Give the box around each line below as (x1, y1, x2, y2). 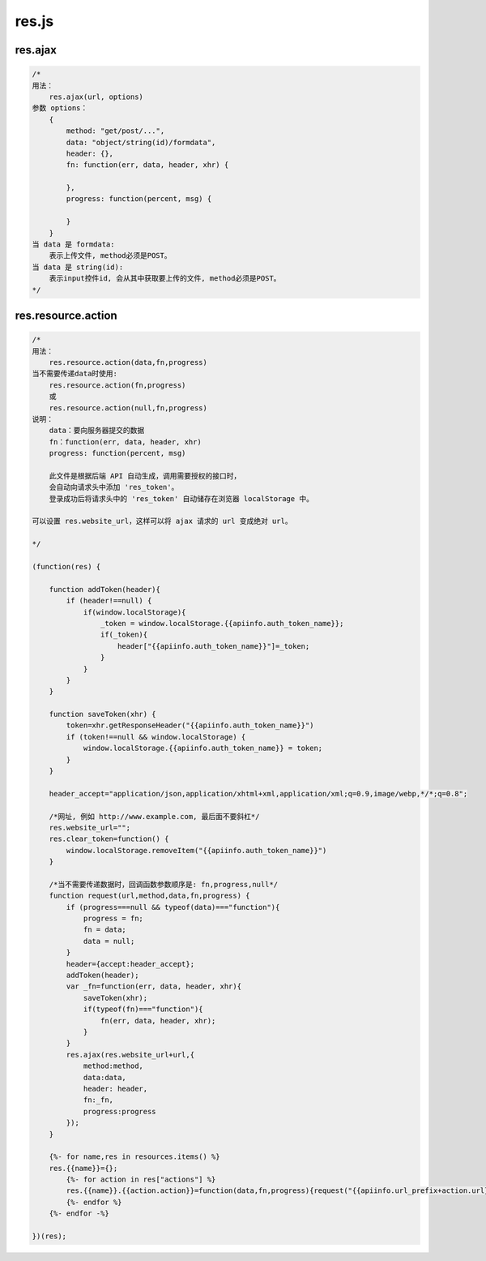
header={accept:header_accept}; (66, 959, 194, 968)
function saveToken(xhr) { (49, 710, 157, 719)
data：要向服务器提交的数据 (49, 426, 145, 435)
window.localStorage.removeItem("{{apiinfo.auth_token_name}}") (66, 846, 327, 855)
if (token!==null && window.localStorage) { (66, 732, 246, 741)
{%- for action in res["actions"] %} (66, 1175, 216, 1184)
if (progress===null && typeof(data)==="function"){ (66, 903, 280, 911)
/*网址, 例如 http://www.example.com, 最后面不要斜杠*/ (49, 812, 260, 821)
